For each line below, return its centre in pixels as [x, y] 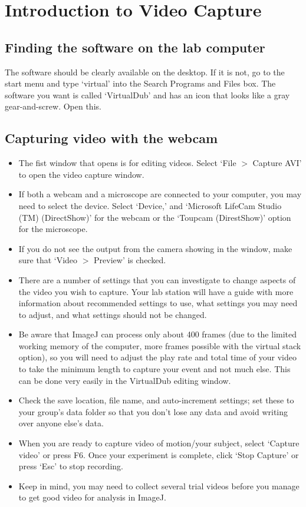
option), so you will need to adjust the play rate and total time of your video [157, 357]
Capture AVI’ [277, 163]
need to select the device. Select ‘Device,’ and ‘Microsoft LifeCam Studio [150, 205]
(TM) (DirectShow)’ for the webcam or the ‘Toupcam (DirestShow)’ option [155, 217]
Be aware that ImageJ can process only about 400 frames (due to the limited [158, 334]
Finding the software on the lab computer [135, 47]
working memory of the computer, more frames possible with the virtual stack [160, 345]
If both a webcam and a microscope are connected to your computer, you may [160, 194]
